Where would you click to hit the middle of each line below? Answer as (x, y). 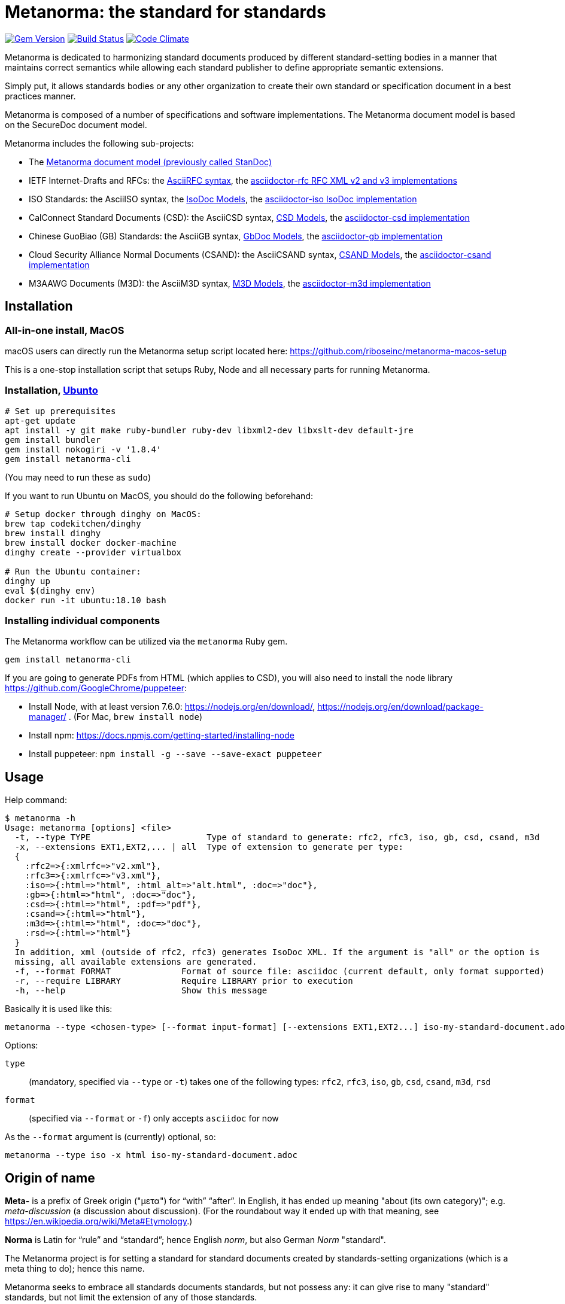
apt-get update (40, 420)
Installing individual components (83, 621)
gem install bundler (53, 440)
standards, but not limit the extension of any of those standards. (131, 1297)
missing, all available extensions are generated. (136, 962)
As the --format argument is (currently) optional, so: (110, 1137)
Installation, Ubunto (51, 390)
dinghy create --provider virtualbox (93, 552)
